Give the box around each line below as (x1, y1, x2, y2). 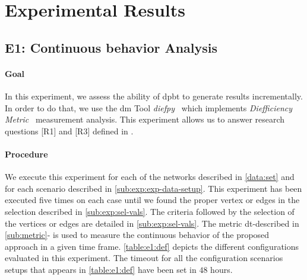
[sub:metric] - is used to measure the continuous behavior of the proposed (5, 228, 270, 241)
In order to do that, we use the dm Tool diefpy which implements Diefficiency (5, 101, 292, 114)
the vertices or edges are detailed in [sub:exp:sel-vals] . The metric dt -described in (5, 217, 299, 229)
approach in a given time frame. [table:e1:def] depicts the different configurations (5, 240, 299, 252)
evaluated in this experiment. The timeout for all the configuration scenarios (5, 252, 283, 264)
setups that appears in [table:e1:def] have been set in (5, 263, 197, 275)
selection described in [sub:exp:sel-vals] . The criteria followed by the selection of (5, 205, 295, 217)
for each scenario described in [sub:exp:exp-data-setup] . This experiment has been (5, 182, 302, 194)
